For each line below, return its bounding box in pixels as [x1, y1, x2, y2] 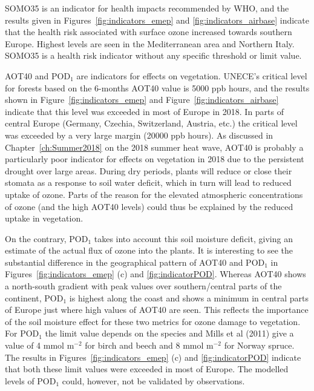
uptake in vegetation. [5, 212, 83, 225]
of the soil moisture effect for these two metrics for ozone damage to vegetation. [5, 315, 301, 327]
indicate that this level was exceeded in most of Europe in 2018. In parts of [5, 105, 284, 117]
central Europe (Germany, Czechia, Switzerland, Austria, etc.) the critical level [5, 117, 298, 130]
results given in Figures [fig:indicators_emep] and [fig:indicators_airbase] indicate [5, 13, 309, 26]
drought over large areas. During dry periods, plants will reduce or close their [5, 164, 292, 177]
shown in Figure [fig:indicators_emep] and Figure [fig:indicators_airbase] [5, 93, 279, 106]
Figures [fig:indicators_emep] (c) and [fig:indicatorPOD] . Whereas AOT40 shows [5, 268, 306, 280]
